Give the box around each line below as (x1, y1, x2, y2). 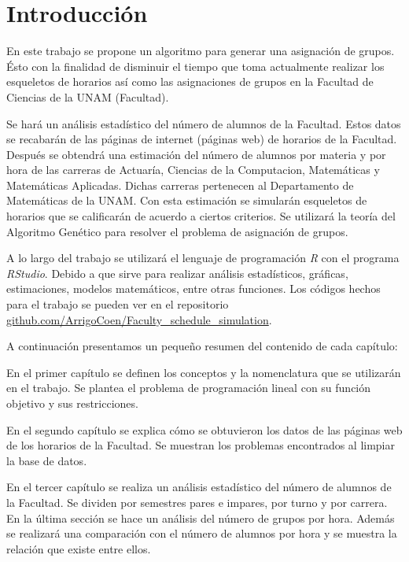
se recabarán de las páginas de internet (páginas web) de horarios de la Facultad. (6, 131, 397, 147)
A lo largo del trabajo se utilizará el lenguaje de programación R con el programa (6, 250, 400, 266)
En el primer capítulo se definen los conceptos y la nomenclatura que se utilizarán (6, 364, 401, 380)
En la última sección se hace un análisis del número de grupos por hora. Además (6, 509, 395, 526)
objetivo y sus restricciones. (6, 395, 138, 411)
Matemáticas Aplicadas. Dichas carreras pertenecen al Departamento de (6, 176, 354, 193)
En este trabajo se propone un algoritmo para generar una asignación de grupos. (6, 43, 395, 59)
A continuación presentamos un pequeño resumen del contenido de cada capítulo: (6, 338, 398, 354)
